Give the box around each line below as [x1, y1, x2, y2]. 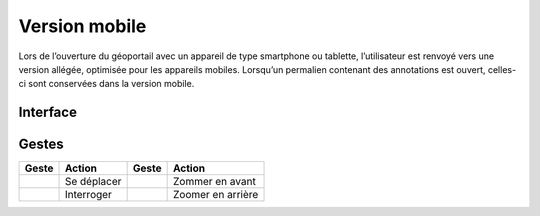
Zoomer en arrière [172, 188, 259, 202]
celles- [487, 63, 517, 75]
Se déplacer [64, 175, 122, 189]
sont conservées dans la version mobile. [28, 78, 195, 90]
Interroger [64, 188, 112, 202]
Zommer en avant [172, 175, 257, 189]
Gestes [18, 136, 64, 153]
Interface [18, 104, 77, 121]
